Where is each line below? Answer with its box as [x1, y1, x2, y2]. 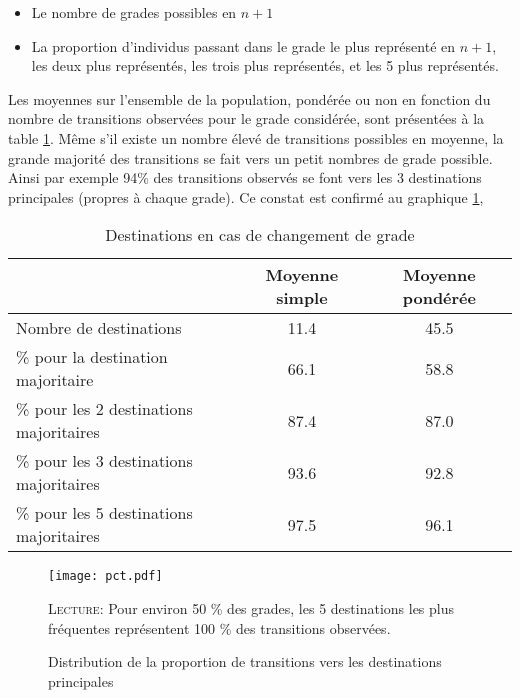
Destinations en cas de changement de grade [105, 223, 415, 247]
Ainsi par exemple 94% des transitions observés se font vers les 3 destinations [8, 167, 482, 188]
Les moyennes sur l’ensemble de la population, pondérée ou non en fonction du [8, 88, 491, 109]
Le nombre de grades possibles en [31, 2, 237, 22]
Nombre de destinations [16, 316, 182, 340]
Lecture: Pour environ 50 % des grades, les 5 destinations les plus [48, 598, 454, 618]
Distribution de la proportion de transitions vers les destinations [48, 651, 442, 672]
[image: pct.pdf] [48, 569, 163, 584]
